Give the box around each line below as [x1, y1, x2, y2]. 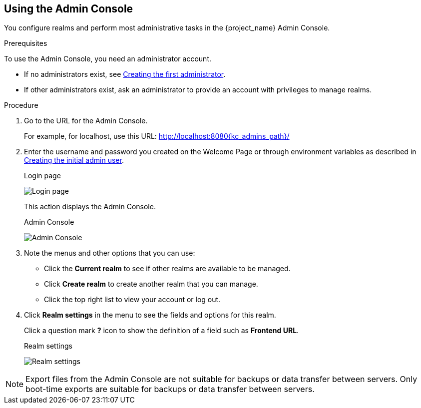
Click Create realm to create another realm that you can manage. [44, 280, 258, 289]
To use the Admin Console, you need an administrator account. [4, 54, 211, 63]
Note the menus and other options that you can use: [24, 249, 195, 258]
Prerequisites [4, 39, 47, 48]
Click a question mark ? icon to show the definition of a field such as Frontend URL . [24, 326, 299, 335]
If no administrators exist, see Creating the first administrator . [24, 70, 226, 79]
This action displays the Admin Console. [24, 202, 156, 211]
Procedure [4, 101, 38, 110]
